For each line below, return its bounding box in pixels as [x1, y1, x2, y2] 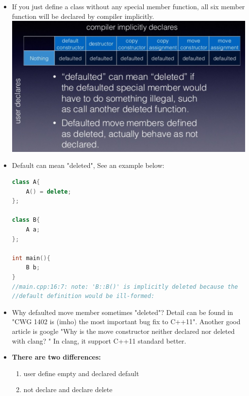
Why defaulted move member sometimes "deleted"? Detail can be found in [12, 307, 233, 317]
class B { [12, 216, 40, 224]
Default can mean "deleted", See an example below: [12, 160, 165, 170]
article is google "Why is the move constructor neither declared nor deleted [12, 326, 235, 336]
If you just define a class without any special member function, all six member [12, 1, 245, 11]
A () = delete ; [26, 188, 71, 195]
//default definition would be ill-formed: [12, 293, 155, 300]
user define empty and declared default [23, 368, 139, 378]
